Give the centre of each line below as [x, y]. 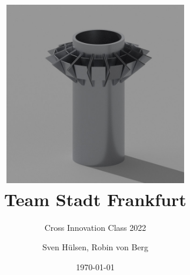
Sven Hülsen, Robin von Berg [95, 247]
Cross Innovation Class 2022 [95, 227]
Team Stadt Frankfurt [95, 199]
